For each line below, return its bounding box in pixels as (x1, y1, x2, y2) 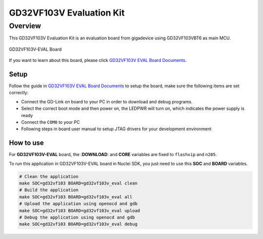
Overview (9, 21, 41, 30)
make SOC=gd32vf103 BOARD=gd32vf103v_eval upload (19, 208, 140, 213)
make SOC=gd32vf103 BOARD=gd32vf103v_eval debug (19, 221, 138, 227)
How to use (9, 139, 44, 147)
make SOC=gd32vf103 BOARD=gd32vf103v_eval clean (19, 180, 138, 186)
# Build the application (19, 187, 79, 193)
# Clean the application (19, 174, 79, 179)
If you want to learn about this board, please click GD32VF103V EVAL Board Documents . (9, 58, 187, 63)
